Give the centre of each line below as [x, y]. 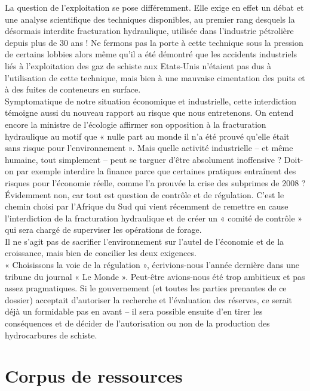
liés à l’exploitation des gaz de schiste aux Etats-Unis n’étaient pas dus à [138, 65]
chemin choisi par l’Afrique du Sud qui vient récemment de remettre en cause [147, 206]
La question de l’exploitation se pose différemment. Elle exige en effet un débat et [154, 7]
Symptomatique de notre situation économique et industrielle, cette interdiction [151, 101]
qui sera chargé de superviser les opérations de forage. [103, 230]
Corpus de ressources [94, 376]
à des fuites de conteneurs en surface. [73, 89]
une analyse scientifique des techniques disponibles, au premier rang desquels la [150, 19]
